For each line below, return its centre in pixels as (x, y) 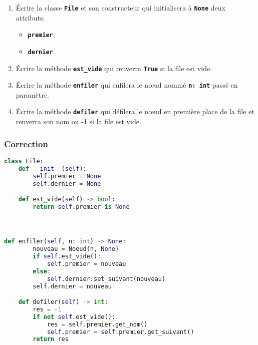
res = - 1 (47, 309)
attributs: (30, 17)
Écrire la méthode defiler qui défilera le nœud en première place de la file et (135, 111)
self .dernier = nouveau (72, 286)
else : (42, 271)
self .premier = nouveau (86, 264)
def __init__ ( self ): (52, 168)
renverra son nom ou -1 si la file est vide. (78, 121)
